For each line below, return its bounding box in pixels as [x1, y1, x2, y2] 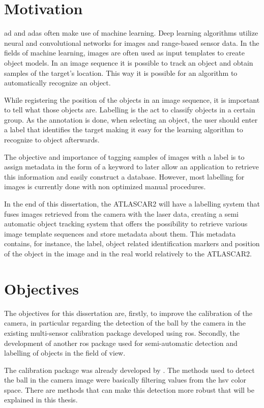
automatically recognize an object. [4, 77, 111, 88]
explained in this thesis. [4, 394, 78, 405]
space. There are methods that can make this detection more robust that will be [4, 384, 254, 395]
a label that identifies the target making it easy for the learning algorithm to [4, 124, 243, 135]
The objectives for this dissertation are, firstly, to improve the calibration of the [4, 307, 252, 318]
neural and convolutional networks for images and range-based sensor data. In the [4, 37, 259, 48]
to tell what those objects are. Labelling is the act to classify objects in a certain [4, 104, 255, 115]
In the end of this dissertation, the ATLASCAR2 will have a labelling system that [4, 198, 260, 209]
